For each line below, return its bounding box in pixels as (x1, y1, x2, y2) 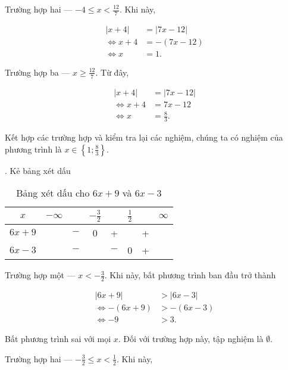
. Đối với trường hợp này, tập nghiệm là (118, 332, 264, 345)
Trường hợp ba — (5, 66, 70, 78)
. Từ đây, (95, 66, 129, 78)
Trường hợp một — (5, 269, 76, 281)
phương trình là (5, 142, 62, 155)
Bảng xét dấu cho (16, 186, 90, 200)
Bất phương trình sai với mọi (5, 332, 111, 345)
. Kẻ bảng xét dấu (5, 164, 71, 176)
